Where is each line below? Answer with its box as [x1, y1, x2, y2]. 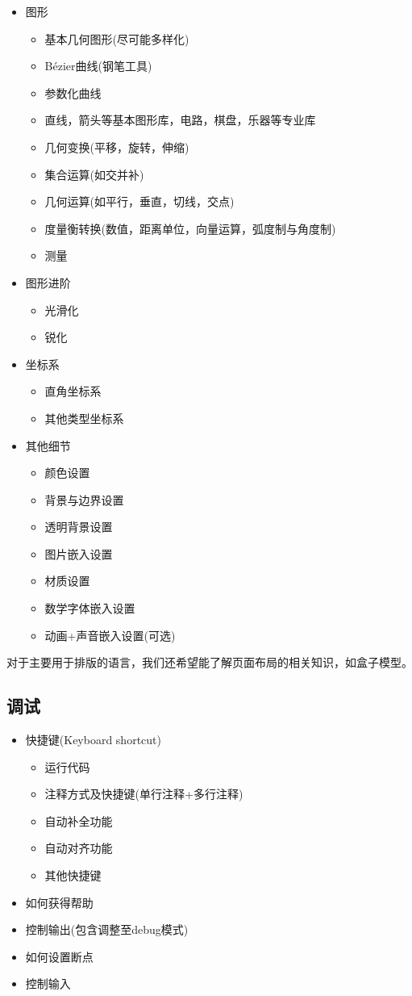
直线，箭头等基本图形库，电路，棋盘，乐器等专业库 [44, 111, 316, 128]
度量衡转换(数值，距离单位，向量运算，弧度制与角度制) [44, 220, 336, 236]
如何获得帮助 [25, 893, 94, 910]
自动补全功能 [44, 812, 113, 829]
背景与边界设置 [44, 491, 124, 508]
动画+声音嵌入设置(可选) [44, 626, 176, 643]
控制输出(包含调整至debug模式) [25, 921, 189, 938]
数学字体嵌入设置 [44, 600, 135, 617]
